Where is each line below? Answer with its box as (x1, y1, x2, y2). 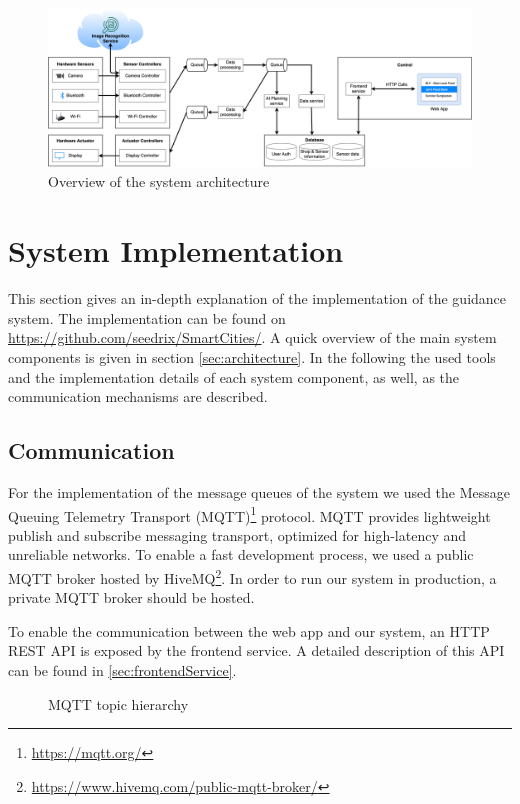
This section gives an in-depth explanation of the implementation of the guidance (8, 288, 507, 309)
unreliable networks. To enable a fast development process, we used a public (8, 544, 474, 565)
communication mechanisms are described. (8, 386, 268, 407)
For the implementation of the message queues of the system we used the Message (8, 481, 511, 502)
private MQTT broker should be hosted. (8, 587, 255, 608)
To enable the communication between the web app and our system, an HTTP (8, 620, 490, 641)
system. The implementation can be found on (8, 307, 286, 328)
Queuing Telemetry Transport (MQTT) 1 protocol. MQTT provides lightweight (8, 502, 491, 526)
